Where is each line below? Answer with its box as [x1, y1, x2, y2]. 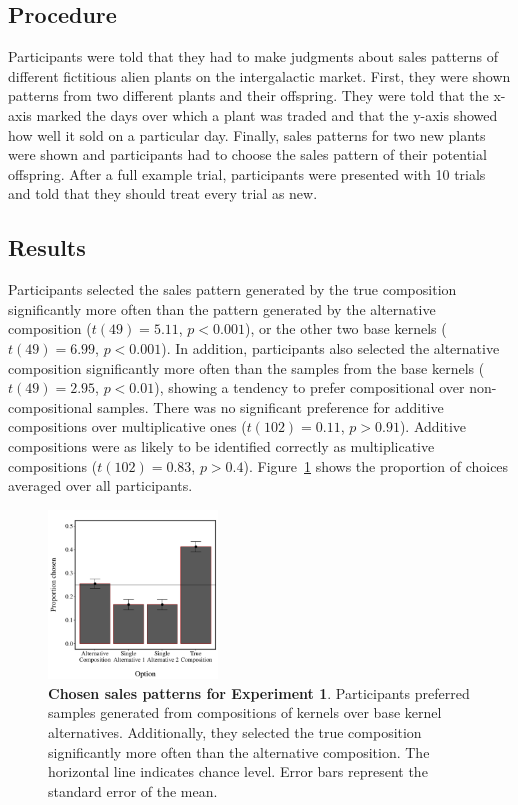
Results [8, 232, 86, 263]
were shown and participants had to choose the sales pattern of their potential [8, 144, 487, 165]
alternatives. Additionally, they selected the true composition [48, 722, 422, 743]
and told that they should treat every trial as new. [8, 183, 318, 204]
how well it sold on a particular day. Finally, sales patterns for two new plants [8, 124, 486, 145]
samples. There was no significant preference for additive [97, 396, 444, 417]
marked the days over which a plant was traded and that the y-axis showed [36, 104, 498, 125]
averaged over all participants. [8, 475, 193, 496]
